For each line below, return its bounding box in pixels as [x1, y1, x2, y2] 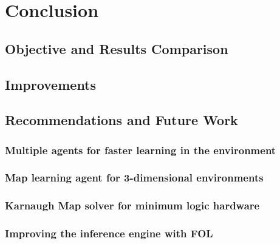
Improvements [5, 75, 97, 93]
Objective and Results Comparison [5, 39, 228, 58]
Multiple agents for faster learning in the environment [5, 142, 276, 157]
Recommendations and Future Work [5, 110, 238, 129]
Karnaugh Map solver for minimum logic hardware [5, 198, 260, 213]
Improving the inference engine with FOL [5, 226, 213, 241]
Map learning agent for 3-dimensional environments [5, 170, 264, 185]
